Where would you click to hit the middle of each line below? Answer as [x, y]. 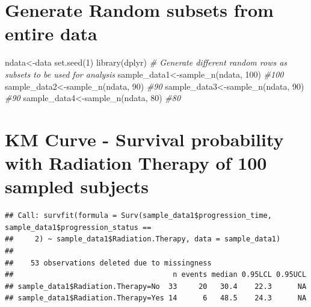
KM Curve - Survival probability [144, 139]
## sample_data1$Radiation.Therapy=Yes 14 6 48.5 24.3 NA [156, 298]
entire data [51, 33]
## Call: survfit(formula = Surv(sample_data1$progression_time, [138, 216]
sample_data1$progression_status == [78, 227]
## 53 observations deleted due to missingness [108, 263]
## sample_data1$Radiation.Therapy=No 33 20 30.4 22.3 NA [156, 286]
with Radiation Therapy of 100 [136, 163]
